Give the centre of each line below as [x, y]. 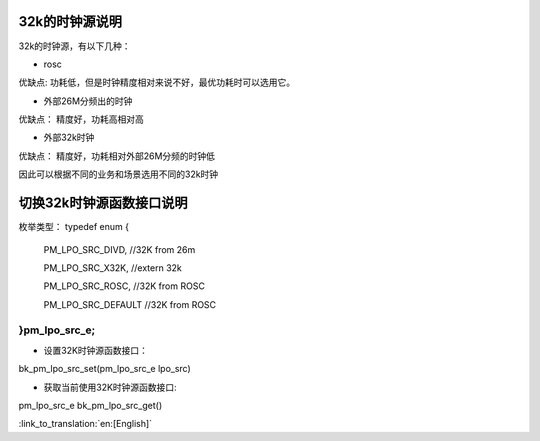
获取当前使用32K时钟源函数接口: [110, 387]
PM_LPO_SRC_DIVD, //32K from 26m [119, 249]
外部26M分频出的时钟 [88, 101]
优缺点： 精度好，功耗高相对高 [81, 119]
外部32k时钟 [69, 137]
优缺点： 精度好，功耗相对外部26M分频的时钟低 [116, 156]
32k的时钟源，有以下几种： [74, 46]
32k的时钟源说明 [70, 21]
